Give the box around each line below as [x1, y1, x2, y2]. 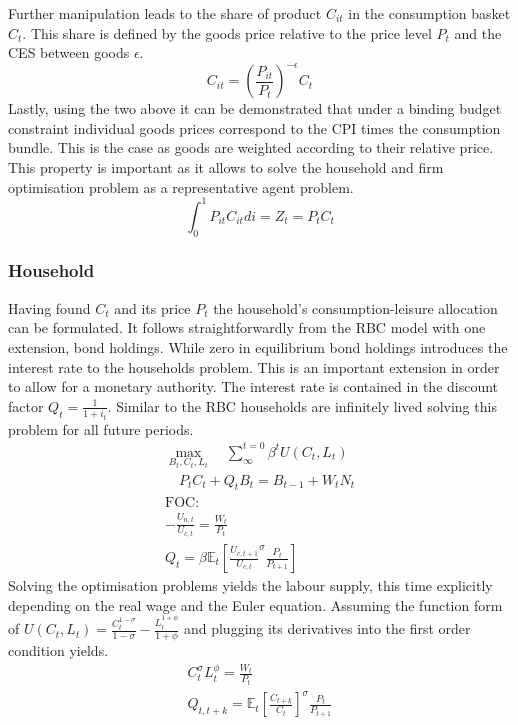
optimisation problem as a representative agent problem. [8, 176, 354, 197]
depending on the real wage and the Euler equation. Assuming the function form [8, 594, 503, 615]
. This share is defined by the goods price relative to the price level [22, 22, 432, 43]
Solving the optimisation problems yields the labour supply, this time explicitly [8, 575, 493, 596]
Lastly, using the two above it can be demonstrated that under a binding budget [8, 98, 502, 119]
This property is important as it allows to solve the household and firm [8, 157, 444, 178]
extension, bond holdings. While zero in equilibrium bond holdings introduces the [8, 336, 508, 357]
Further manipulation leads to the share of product [8, 3, 322, 23]
